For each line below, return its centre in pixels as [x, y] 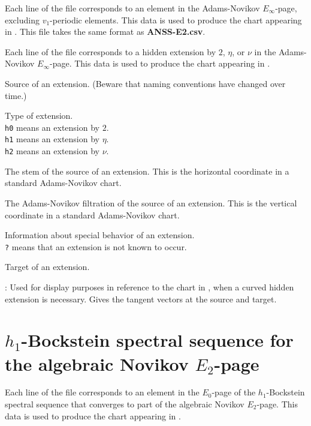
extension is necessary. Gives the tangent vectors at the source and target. [141, 298]
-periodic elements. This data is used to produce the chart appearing [176, 19]
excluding [22, 19]
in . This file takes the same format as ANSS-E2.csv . [105, 31]
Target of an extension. [47, 267]
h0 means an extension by [52, 127]
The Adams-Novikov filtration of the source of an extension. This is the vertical [151, 202]
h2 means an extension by [52, 151]
